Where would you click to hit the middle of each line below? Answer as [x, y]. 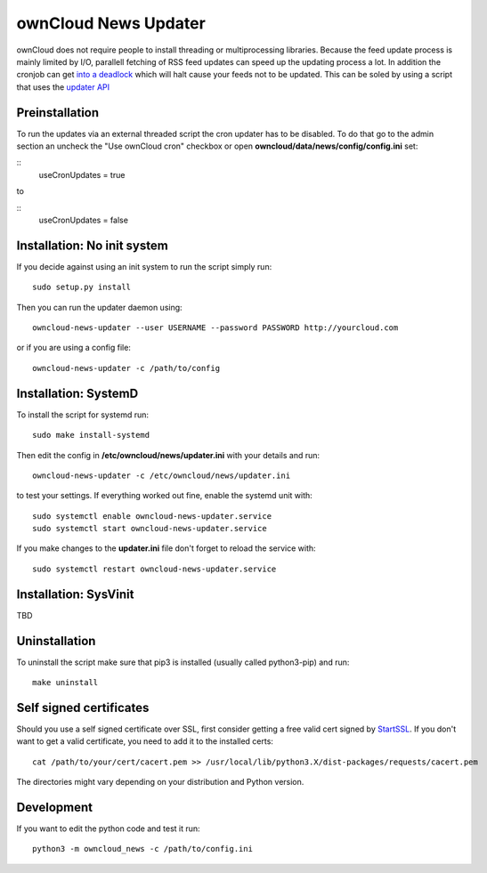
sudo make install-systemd [91, 435]
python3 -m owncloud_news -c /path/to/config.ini [143, 849]
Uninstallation [56, 641]
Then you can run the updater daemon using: [99, 307]
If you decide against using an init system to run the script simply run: [144, 266]
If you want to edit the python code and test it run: [108, 829]
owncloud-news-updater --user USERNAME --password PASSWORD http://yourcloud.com [215, 328]
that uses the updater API [63, 87]
